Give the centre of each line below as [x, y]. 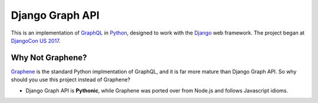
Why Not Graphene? [49, 58]
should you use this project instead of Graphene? [71, 80]
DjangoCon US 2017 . [36, 40]
